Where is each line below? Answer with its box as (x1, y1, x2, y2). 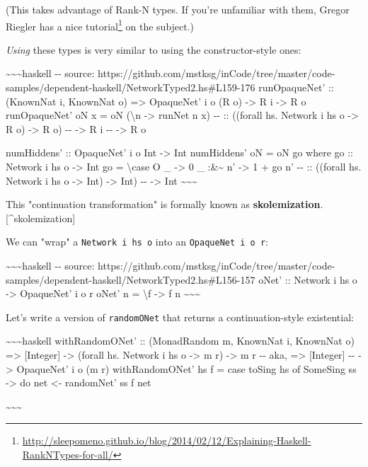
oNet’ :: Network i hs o (258, 272, 357, 287)
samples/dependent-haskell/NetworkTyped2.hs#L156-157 (6, 272, 255, 287)
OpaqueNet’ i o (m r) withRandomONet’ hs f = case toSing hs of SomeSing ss (16, 361, 357, 376)
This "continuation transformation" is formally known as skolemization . (6, 197, 323, 212)
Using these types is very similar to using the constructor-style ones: (6, 42, 301, 57)
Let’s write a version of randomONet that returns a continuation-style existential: (6, 309, 354, 324)
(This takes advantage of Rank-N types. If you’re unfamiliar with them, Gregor (6, 2, 350, 16)
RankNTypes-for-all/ (22, 447, 113, 462)
